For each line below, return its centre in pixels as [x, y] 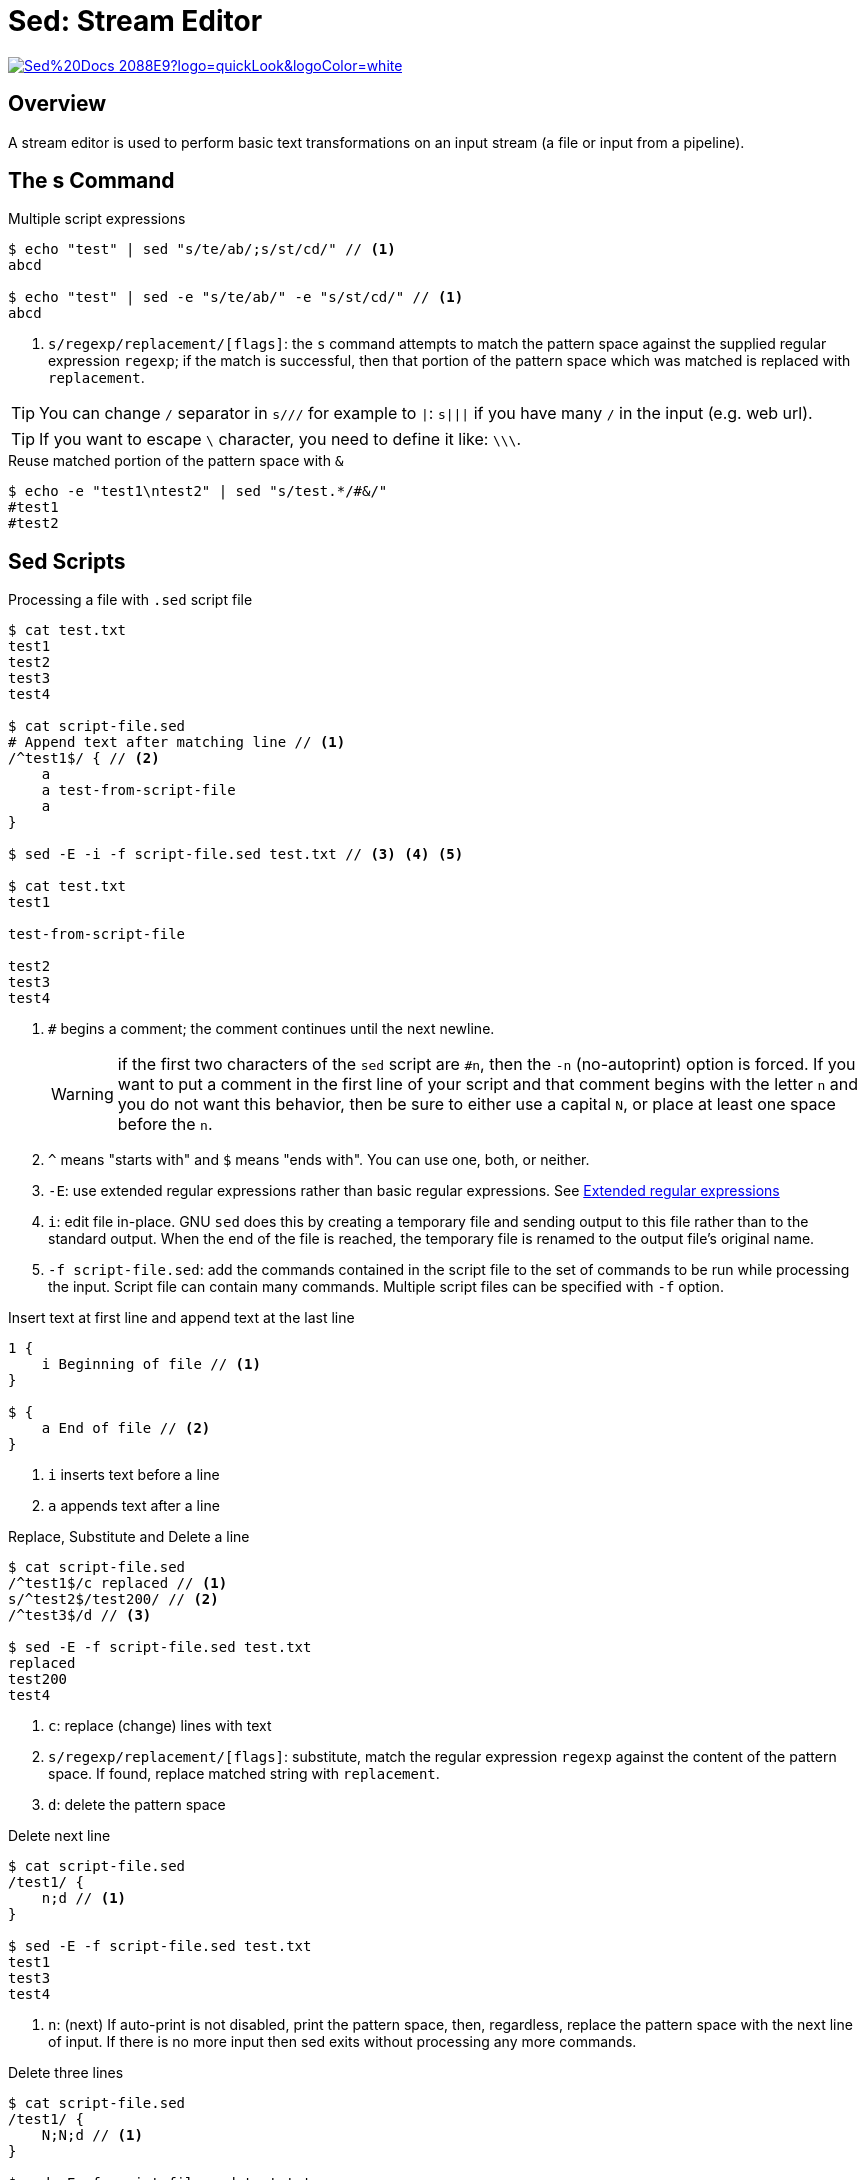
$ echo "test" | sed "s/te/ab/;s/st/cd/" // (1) [202, 249]
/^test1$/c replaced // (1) [118, 1583]
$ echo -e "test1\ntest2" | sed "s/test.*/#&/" [198, 491]
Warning [82, 1094]
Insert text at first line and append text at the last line [181, 1318]
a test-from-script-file [138, 790]
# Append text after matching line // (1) [177, 742]
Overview [57, 104]
